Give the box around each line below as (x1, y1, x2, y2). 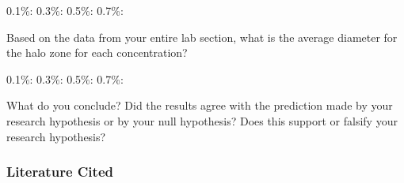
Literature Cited (6, 162, 113, 181)
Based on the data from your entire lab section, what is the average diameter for (6, 28, 398, 45)
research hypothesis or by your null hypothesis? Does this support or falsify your (6, 112, 398, 129)
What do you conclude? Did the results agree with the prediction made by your (6, 97, 393, 114)
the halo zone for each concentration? (6, 44, 188, 61)
